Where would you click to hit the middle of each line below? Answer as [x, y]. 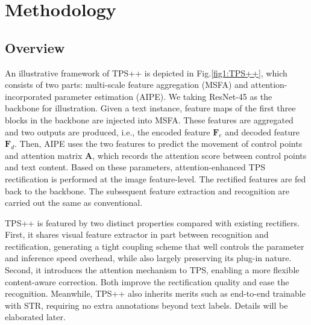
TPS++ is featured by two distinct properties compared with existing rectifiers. [152, 222]
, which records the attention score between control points [199, 155]
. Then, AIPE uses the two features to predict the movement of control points [159, 144]
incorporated [28, 96]
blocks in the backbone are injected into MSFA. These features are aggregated [149, 119]
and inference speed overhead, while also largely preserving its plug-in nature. [148, 258]
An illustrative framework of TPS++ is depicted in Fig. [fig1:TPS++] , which [146, 73]
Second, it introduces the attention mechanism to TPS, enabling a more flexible [152, 270]
